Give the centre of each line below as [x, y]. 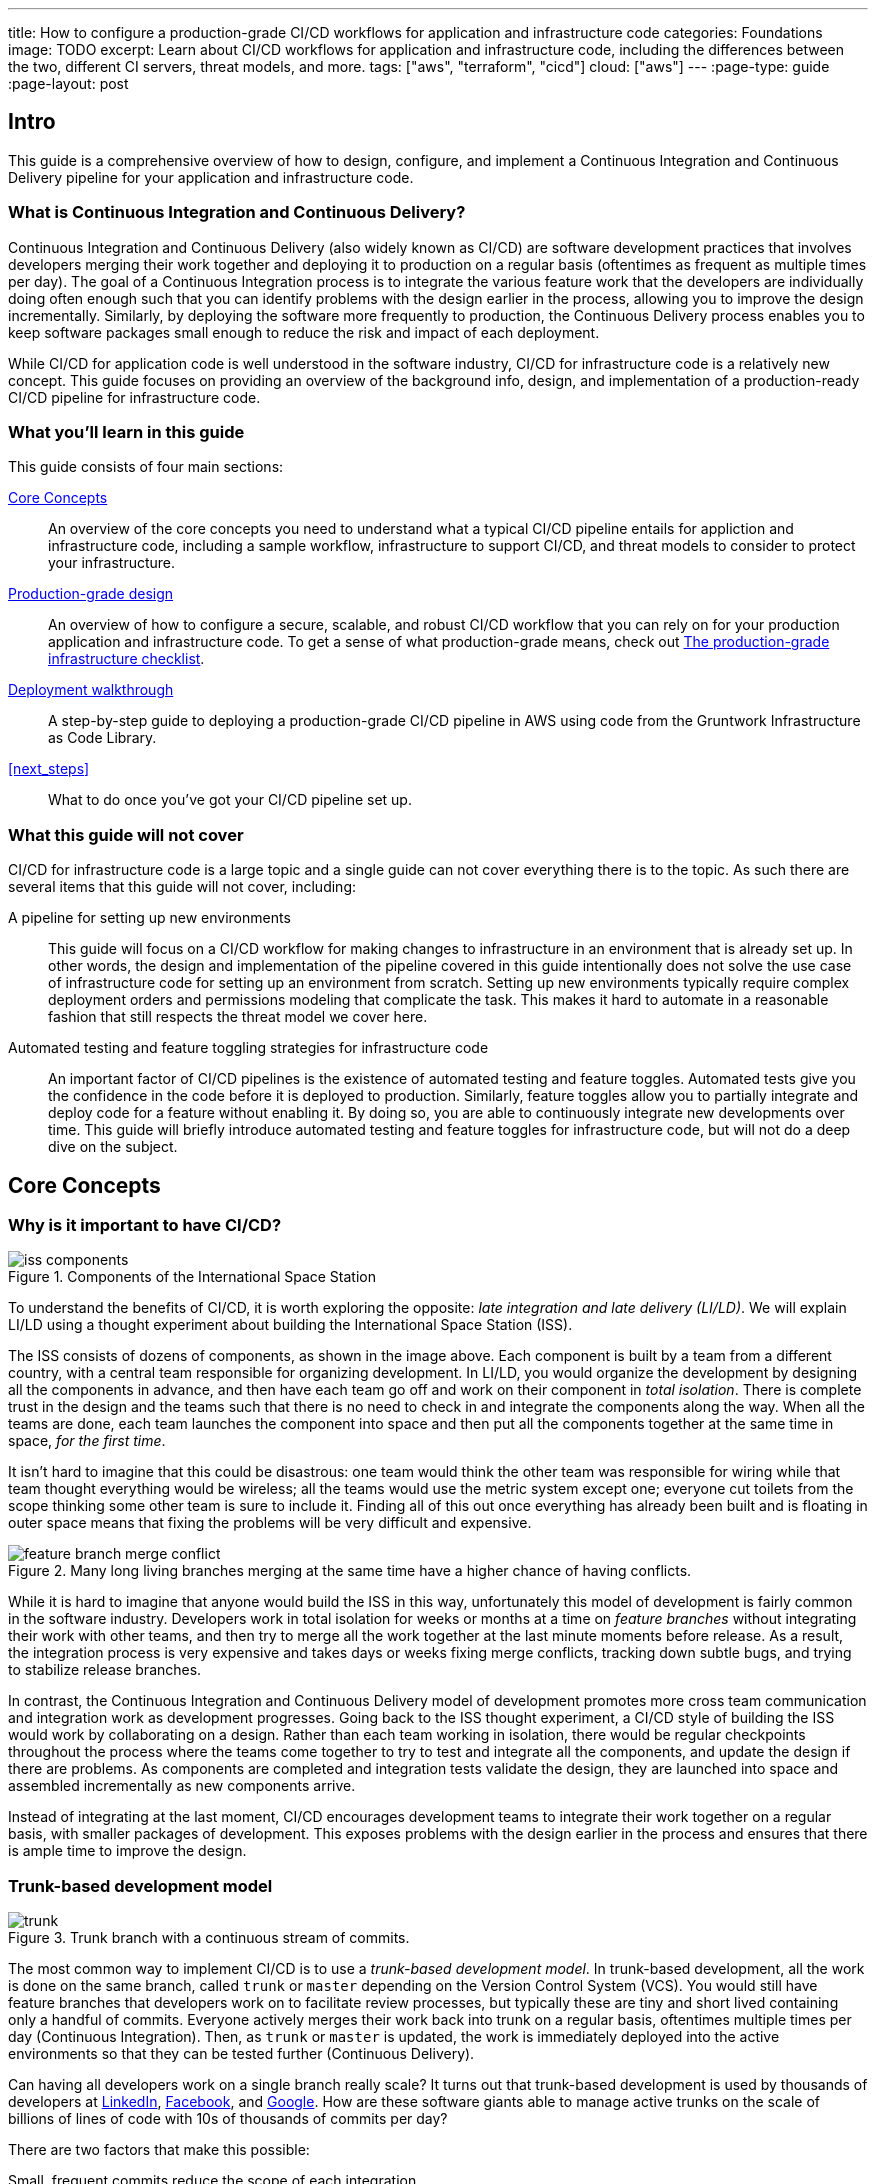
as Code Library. [102, 738]
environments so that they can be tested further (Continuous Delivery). [241, 2054]
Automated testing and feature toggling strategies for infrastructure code [248, 1048]
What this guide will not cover [126, 834]
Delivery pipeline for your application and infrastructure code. [211, 177]
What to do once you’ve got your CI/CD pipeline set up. [230, 800]
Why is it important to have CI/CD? [145, 1224]
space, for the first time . [87, 1441]
